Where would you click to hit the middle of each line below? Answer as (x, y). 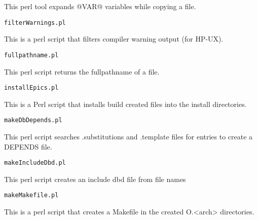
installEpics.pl (31, 88)
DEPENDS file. (28, 146)
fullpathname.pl (31, 55)
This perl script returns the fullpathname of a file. (82, 71)
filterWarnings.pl (35, 23)
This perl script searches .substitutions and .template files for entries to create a (128, 136)
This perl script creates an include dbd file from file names (95, 179)
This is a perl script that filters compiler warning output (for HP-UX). (114, 39)
